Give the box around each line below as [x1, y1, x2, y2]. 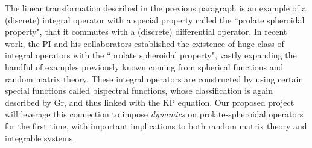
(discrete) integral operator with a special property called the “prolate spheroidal [5, 13, 305, 26]
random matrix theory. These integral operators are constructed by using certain [5, 72, 304, 85]
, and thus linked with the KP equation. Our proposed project [63, 96, 294, 108]
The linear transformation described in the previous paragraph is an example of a [5, 2, 307, 14]
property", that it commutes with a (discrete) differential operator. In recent [5, 25, 287, 38]
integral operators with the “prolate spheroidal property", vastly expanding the [5, 49, 297, 61]
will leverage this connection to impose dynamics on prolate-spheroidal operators [5, 108, 304, 120]
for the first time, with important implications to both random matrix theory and [5, 119, 307, 132]
